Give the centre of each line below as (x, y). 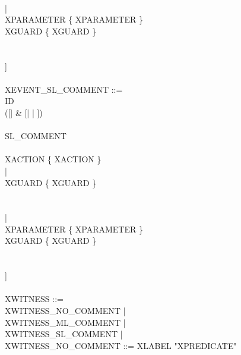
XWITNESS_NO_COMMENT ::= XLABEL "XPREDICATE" (121, 345)
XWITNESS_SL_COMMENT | (64, 334)
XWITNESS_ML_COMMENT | (65, 322)
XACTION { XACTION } (53, 159)
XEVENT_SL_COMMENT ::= (64, 89)
